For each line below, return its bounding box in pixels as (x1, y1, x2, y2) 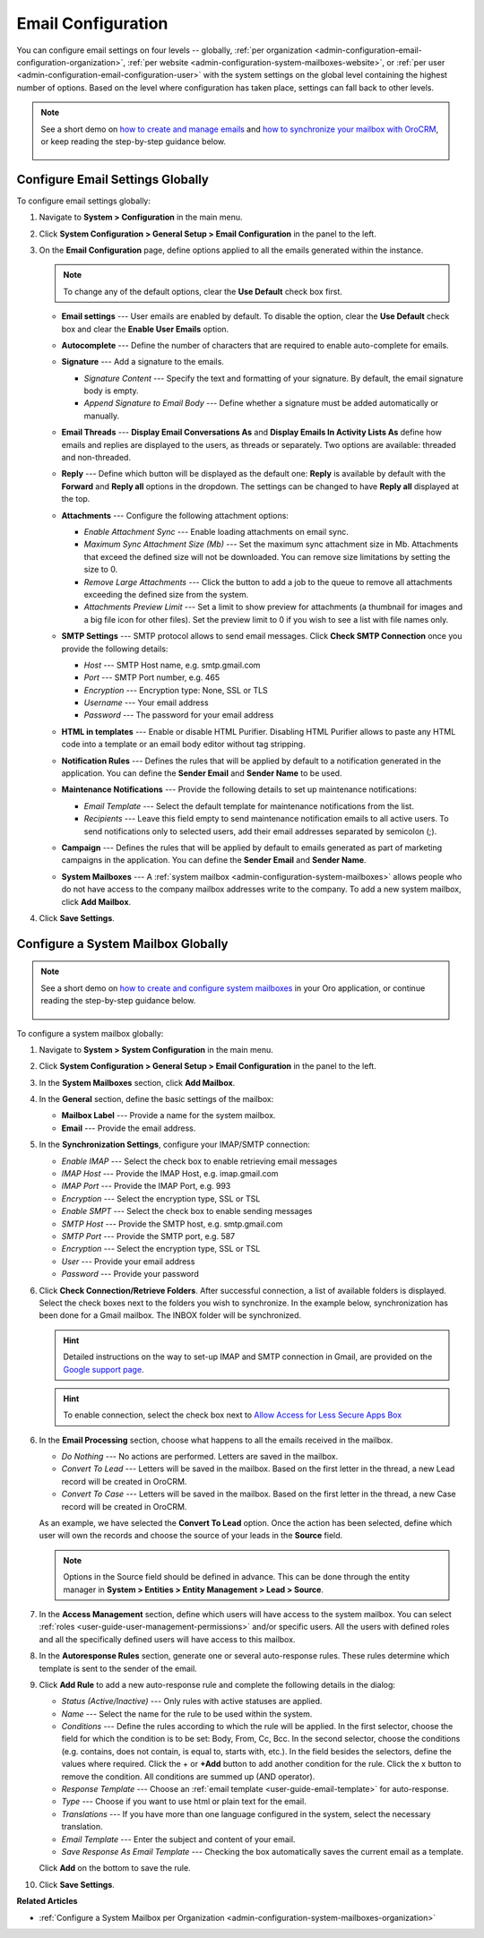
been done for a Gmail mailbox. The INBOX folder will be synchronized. (39, 1310, 302, 1321)
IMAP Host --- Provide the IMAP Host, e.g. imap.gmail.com (61, 1168, 279, 1179)
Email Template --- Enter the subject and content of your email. (61, 1833, 296, 1845)
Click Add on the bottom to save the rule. (39, 1863, 192, 1873)
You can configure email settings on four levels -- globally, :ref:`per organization (16, 45, 313, 56)
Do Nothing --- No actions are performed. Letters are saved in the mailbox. (61, 1451, 339, 1462)
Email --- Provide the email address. (61, 1123, 196, 1133)
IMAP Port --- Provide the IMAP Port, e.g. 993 (61, 1181, 231, 1192)
